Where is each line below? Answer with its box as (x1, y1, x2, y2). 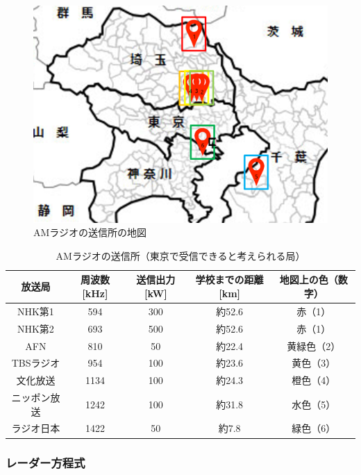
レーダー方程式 (6, 453, 85, 471)
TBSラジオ (11, 356, 60, 370)
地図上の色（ (279, 272, 338, 287)
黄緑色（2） (287, 338, 341, 353)
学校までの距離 (195, 272, 264, 287)
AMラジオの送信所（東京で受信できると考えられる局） (56, 248, 305, 262)
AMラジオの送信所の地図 (33, 225, 147, 240)
